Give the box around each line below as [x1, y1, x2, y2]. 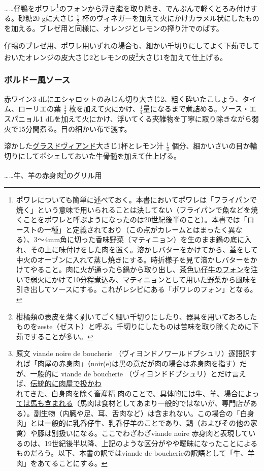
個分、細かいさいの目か [172, 140, 250, 151]
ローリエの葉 [18, 103, 61, 114]
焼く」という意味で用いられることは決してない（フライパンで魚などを [16, 204, 251, 215]
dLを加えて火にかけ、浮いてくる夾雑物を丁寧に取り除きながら [45, 113, 252, 124]
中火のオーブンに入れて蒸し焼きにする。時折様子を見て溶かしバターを [16, 254, 250, 264]
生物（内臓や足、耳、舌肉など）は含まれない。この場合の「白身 [41, 407, 254, 418]
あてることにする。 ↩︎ [37, 457, 108, 468]
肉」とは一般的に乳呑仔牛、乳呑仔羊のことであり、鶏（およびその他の [16, 418, 250, 428]
